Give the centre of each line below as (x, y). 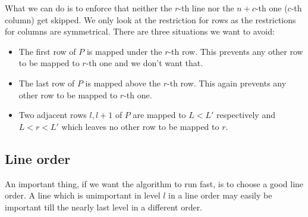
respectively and (246, 115)
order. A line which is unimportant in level (83, 195)
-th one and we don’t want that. (144, 63)
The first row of (47, 51)
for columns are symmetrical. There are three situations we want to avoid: (140, 31)
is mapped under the (124, 51)
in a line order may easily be (220, 195)
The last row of (47, 83)
